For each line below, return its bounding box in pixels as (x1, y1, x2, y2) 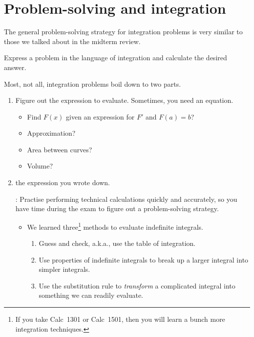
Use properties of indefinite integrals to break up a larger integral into (39, 254, 249, 265)
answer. (4, 62, 26, 72)
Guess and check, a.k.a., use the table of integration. (39, 238, 196, 248)
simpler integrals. (39, 264, 90, 274)
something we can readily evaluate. (39, 290, 143, 300)
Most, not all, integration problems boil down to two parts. (4, 78, 181, 89)
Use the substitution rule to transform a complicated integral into (39, 280, 235, 290)
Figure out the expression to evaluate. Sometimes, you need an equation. (15, 95, 233, 105)
